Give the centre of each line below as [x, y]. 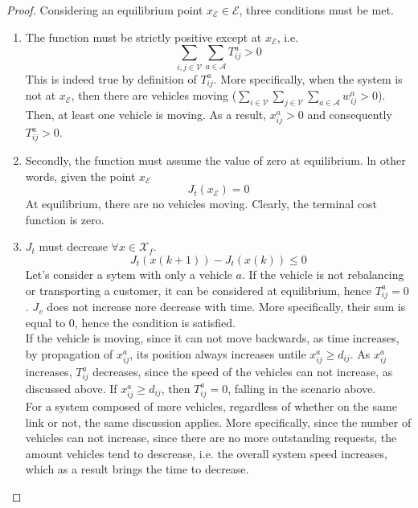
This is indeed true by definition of [111, 78]
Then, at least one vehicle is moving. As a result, [146, 115]
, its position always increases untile [218, 354]
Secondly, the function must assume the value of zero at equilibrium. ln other [215, 160]
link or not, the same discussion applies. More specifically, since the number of [218, 422]
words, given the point [80, 176]
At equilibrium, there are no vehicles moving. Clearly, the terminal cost [201, 204]
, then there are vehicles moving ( [154, 95]
